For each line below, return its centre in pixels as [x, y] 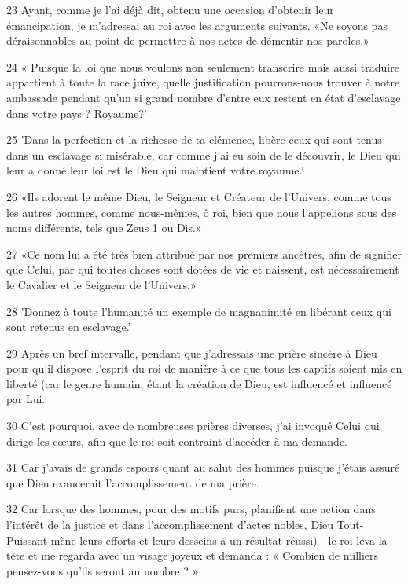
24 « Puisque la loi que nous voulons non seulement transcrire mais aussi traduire [203, 66]
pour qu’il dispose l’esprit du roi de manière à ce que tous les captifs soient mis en [204, 368]
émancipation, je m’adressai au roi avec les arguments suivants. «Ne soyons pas [197, 25]
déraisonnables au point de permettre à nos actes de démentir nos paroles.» [188, 40]
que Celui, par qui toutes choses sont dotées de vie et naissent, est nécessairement [203, 269]
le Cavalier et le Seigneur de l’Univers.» [101, 284]
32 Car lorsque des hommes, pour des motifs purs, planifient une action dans [191, 509]
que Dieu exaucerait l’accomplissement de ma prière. [133, 482]
